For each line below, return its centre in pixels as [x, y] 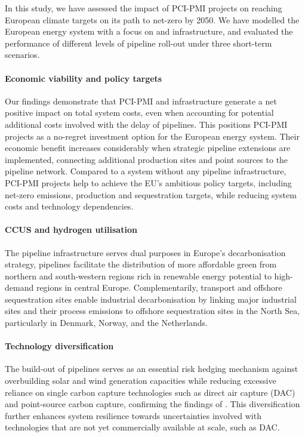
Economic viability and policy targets [84, 78]
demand [19, 287]
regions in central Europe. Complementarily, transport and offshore [159, 287]
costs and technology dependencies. [69, 206]
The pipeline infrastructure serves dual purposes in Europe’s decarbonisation [145, 252]
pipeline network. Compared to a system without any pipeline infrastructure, [146, 171]
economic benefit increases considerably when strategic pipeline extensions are [148, 148]
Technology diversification [59, 346]
